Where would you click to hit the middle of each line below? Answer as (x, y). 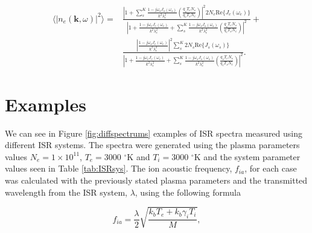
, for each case (271, 168)
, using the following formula (188, 192)
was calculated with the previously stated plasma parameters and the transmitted (156, 180)
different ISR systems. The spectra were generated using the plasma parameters (152, 145)
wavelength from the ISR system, (66, 192)
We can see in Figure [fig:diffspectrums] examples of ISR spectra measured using (154, 133)
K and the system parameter (247, 156)
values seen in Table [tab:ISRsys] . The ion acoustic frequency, (119, 168)
